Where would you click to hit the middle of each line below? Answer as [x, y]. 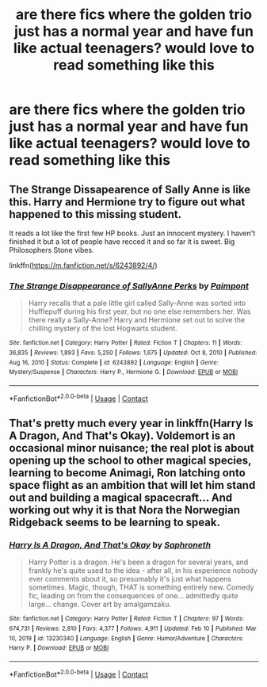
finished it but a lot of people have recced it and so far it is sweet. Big [122, 242]
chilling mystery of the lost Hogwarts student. [103, 328]
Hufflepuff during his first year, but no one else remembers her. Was [139, 311]
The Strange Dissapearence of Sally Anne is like [130, 189]
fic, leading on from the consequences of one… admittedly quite [133, 596]
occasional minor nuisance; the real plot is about [132, 448]
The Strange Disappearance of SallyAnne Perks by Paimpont [129, 285]
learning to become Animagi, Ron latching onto [128, 473]
